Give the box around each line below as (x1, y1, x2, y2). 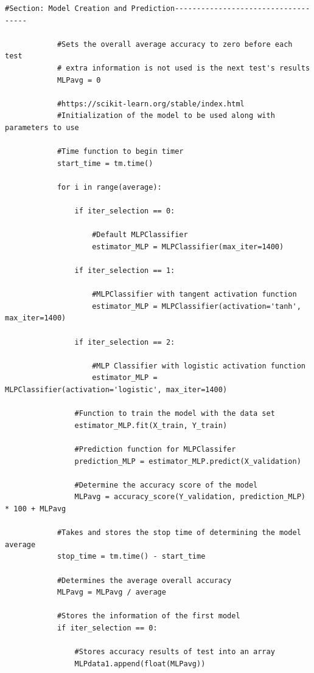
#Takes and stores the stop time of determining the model (57, 528, 301, 537)
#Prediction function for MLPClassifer (74, 444, 236, 454)
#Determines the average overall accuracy (57, 576, 232, 585)
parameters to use (5, 123, 79, 132)
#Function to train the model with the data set (74, 409, 275, 418)
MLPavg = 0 (57, 75, 101, 85)
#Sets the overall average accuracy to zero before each (57, 40, 293, 49)
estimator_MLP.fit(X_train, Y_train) (74, 421, 228, 430)
